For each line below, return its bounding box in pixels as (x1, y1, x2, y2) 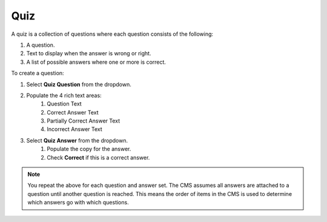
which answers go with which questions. (27, 199, 130, 206)
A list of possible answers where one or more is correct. (26, 58, 167, 66)
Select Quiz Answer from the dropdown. (26, 136, 128, 144)
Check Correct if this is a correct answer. (47, 153, 150, 161)
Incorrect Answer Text (47, 126, 102, 133)
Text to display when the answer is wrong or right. (26, 50, 151, 57)
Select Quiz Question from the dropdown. (26, 81, 131, 88)
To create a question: (11, 70, 64, 77)
